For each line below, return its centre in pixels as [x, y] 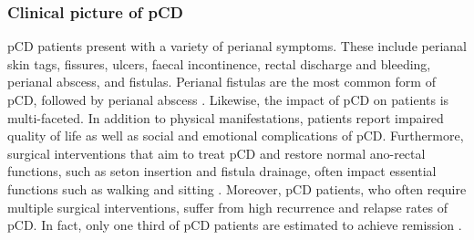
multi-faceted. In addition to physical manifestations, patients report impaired [226, 117]
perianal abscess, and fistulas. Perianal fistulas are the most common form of [222, 82]
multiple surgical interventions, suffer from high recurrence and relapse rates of [227, 207]
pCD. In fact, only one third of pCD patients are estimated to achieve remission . [235, 225]
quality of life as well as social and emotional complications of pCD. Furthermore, [236, 136]
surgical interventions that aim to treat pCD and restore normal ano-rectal [216, 153]
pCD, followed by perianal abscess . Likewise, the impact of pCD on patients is [228, 99]
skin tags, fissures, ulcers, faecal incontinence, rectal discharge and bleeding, [219, 63]
